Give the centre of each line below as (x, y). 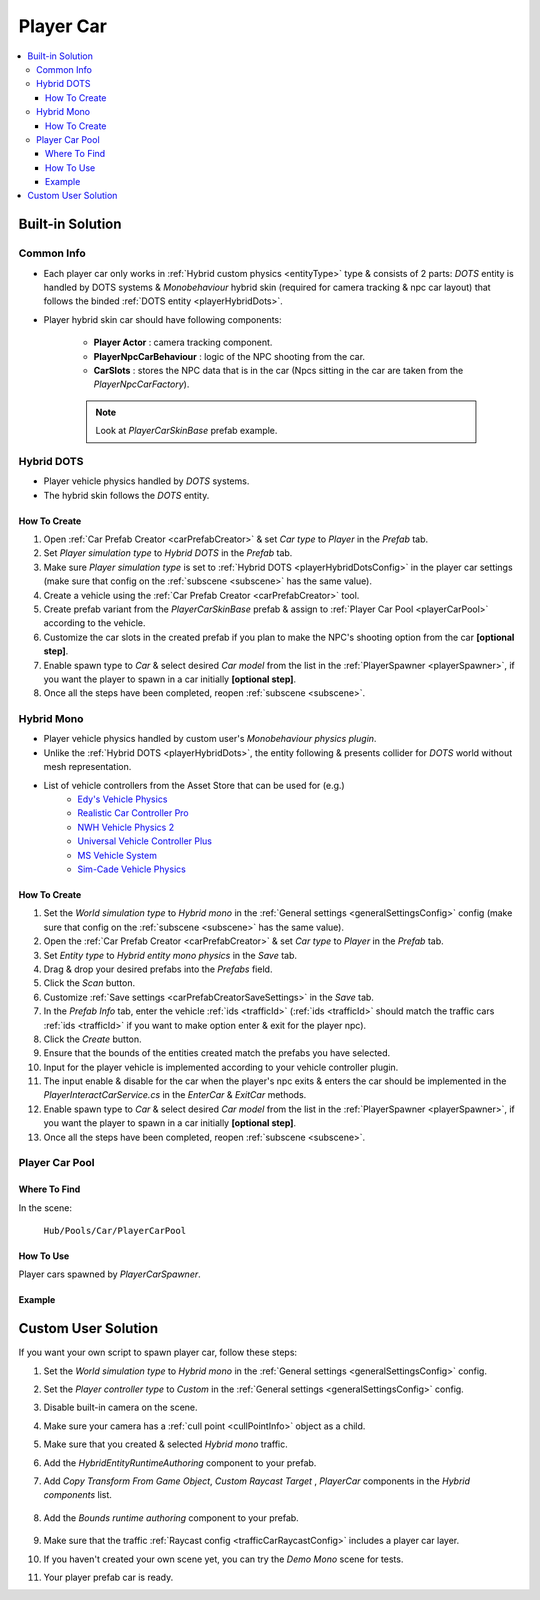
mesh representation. (87, 767)
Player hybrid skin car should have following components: (162, 319)
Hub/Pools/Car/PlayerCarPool (115, 1230)
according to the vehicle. (94, 623)
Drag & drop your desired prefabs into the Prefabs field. (158, 969)
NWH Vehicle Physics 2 (126, 827)
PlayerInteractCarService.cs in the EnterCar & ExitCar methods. (175, 1095)
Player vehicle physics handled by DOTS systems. (146, 481)
